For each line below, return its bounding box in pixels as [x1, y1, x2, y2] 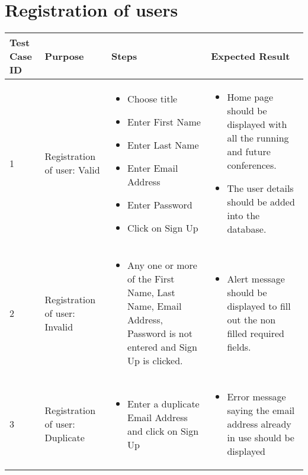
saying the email [227, 403, 295, 418]
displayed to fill [227, 299, 291, 313]
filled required [227, 326, 285, 341]
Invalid [44, 319, 73, 333]
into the [227, 208, 260, 223]
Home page [227, 90, 274, 104]
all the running [227, 131, 289, 145]
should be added [227, 195, 295, 209]
